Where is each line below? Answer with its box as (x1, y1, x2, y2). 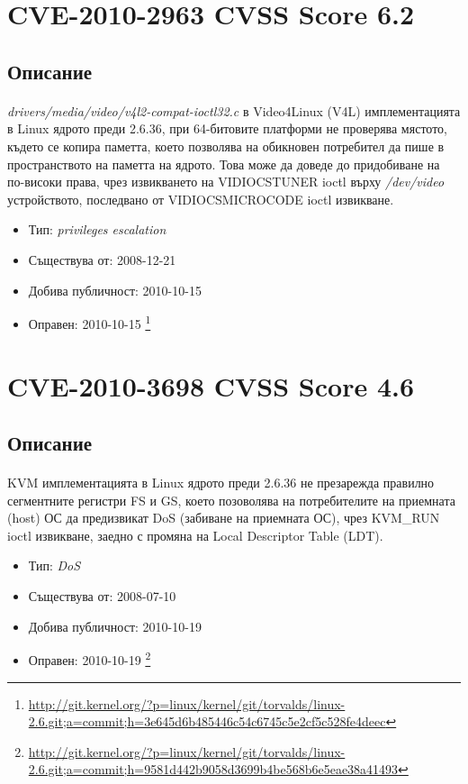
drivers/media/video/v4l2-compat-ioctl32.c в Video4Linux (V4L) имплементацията (7, 101, 461, 120)
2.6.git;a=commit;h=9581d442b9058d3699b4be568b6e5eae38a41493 (28, 760, 399, 779)
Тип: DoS (28, 556, 81, 575)
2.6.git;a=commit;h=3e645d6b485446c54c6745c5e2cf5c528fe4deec (28, 712, 386, 731)
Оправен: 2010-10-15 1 (28, 312, 151, 333)
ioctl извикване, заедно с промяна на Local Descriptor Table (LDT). (7, 525, 383, 544)
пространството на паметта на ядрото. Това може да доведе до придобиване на (7, 154, 440, 173)
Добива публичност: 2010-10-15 (28, 280, 202, 299)
